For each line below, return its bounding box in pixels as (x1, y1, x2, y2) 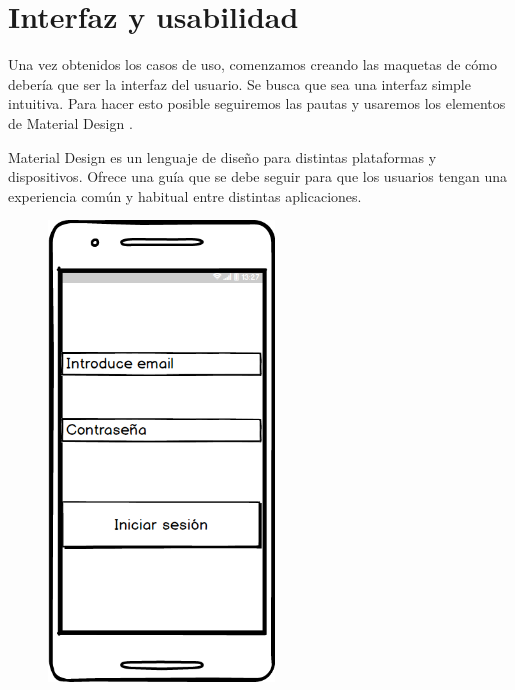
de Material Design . (8, 112, 133, 133)
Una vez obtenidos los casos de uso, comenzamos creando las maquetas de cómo (8, 54, 497, 75)
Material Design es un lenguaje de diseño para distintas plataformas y (8, 146, 437, 167)
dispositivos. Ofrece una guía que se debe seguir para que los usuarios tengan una (8, 166, 507, 187)
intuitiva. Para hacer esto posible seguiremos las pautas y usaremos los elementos (8, 93, 506, 114)
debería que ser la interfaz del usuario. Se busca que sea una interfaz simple (8, 73, 471, 94)
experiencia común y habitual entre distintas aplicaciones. (8, 185, 362, 206)
